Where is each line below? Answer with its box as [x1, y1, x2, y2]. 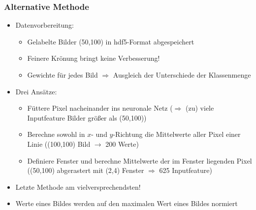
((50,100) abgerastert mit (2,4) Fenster [27, 165, 144, 175]
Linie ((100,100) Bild [27, 138, 91, 149]
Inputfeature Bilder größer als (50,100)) [27, 112, 147, 123]
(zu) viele [186, 103, 214, 113]
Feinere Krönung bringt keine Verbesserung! [27, 53, 160, 63]
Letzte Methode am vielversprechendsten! [15, 181, 141, 192]
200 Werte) [105, 138, 139, 149]
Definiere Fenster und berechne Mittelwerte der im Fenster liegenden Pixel [27, 155, 252, 166]
